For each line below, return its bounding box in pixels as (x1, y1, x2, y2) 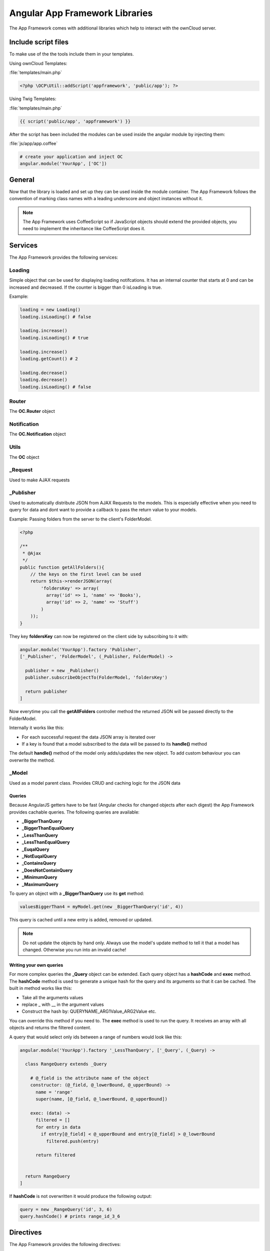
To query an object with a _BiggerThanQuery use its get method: (9, 890, 144, 896)
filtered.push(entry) (45, 1138, 99, 1144)
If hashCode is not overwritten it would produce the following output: (9, 1193, 152, 1199)
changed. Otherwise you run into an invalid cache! (22, 947, 126, 953)
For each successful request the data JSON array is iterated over (21, 734, 156, 740)
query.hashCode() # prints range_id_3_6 (19, 1213, 120, 1219)
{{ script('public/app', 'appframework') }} (19, 118, 131, 124)
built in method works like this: (9, 985, 72, 991)
